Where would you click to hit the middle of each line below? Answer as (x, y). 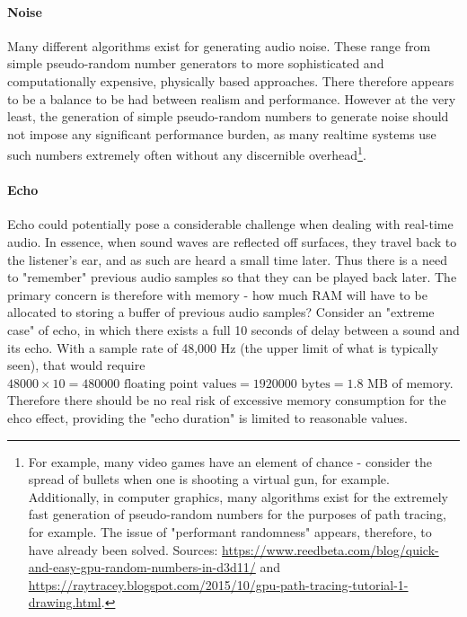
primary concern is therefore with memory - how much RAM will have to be (217, 294)
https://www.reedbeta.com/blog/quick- (330, 549)
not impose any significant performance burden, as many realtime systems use (222, 133)
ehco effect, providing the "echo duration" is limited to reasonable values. (207, 417)
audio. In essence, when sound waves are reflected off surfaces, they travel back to (232, 242)
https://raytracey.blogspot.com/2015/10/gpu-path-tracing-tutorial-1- (218, 584)
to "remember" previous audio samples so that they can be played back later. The (232, 277)
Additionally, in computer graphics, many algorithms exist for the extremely (238, 496)
